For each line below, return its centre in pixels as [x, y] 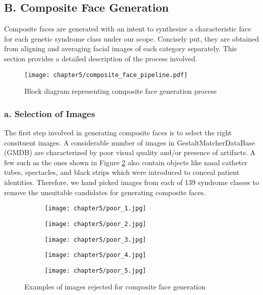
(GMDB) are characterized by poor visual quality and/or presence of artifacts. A [130, 152]
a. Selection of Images [50, 113]
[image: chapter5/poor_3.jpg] [96, 239]
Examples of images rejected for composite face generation [115, 287]
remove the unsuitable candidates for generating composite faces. [105, 192]
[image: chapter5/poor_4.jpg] [96, 255]
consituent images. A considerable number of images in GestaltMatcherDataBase [129, 142]
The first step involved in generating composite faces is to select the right [118, 133]
